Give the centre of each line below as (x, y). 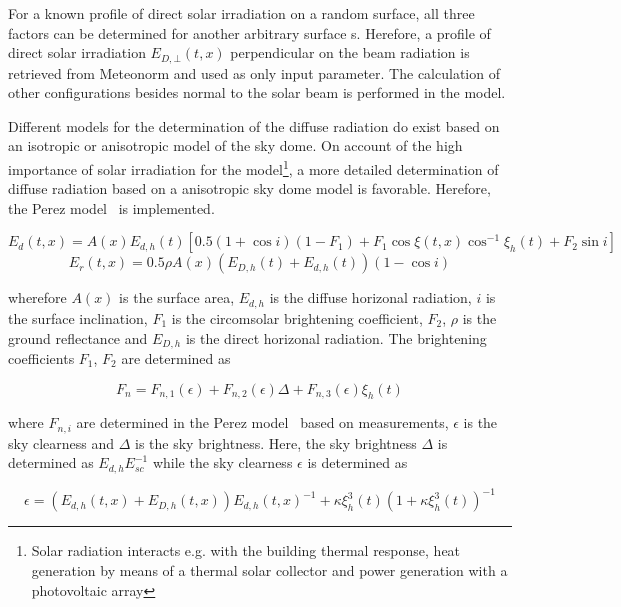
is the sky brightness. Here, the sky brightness (276, 442)
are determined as (176, 357)
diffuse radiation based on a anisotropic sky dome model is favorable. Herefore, (249, 188)
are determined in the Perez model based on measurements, (262, 422)
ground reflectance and (78, 337)
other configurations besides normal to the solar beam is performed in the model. (257, 92)
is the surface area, (177, 297)
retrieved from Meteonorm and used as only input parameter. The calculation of (254, 72)
